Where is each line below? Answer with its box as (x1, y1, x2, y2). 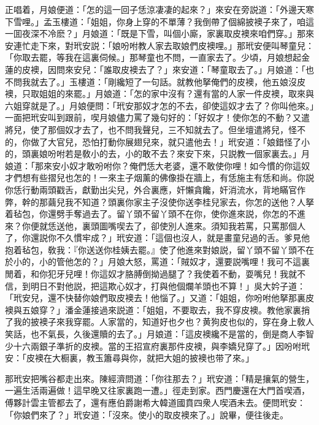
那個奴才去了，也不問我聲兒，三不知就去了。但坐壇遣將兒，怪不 (47, 123, 306, 136)
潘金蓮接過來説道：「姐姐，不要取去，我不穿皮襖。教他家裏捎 (64, 303, 310, 316)
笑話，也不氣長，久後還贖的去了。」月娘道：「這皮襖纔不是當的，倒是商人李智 (5, 327, 314, 340)
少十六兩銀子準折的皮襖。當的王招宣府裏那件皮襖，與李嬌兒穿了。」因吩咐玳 (5, 339, 310, 352)
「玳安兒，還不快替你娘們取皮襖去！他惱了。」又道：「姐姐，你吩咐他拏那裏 (5, 291, 306, 304)
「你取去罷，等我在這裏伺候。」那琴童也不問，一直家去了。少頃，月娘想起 (5, 51, 301, 64)
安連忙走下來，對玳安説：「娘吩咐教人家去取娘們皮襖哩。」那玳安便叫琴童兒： (5, 39, 314, 52)
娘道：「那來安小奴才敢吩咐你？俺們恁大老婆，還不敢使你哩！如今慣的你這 (5, 159, 301, 172)
